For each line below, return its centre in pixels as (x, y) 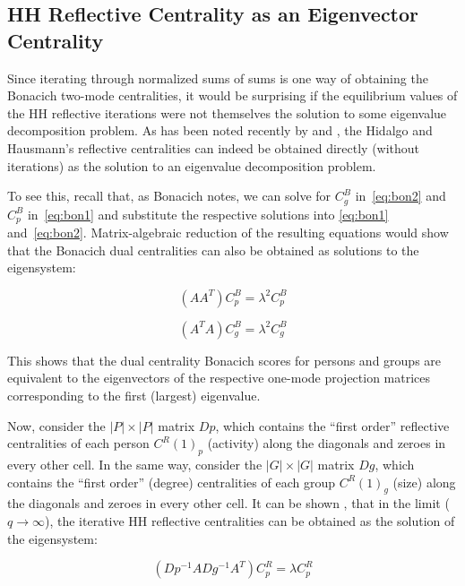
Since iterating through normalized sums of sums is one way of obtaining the (218, 78)
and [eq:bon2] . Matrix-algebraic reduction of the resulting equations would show (228, 233)
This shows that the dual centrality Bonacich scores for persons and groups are (224, 360)
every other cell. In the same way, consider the (135, 465)
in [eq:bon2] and (400, 196)
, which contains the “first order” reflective (332, 425)
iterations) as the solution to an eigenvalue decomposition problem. (192, 165)
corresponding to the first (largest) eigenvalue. (134, 396)
